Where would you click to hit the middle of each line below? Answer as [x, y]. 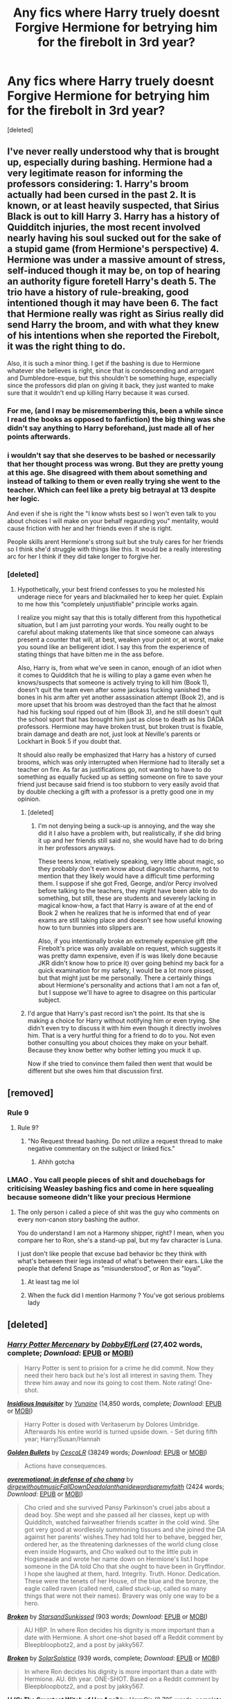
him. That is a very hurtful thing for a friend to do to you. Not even [122, 1036]
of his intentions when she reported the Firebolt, [114, 336]
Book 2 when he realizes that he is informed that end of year [124, 913]
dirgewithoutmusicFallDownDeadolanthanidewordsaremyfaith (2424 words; [116, 1486]
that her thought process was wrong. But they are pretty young [115, 464]
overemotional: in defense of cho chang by [70, 1479]
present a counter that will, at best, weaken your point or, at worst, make [120, 640]
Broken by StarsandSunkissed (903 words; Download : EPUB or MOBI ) [107, 1617]
